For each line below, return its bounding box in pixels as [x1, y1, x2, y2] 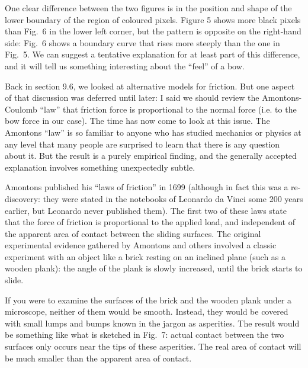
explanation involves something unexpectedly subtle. [5, 161, 195, 173]
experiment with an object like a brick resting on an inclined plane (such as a [5, 250, 286, 263]
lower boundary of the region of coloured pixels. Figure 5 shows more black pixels [5, 13, 301, 25]
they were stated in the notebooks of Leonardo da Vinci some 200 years [43, 192, 303, 204]
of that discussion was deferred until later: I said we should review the [5, 91, 259, 104]
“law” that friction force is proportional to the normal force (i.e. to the [40, 103, 297, 115]
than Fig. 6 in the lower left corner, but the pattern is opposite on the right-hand [5, 25, 301, 37]
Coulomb [5, 103, 37, 115]
